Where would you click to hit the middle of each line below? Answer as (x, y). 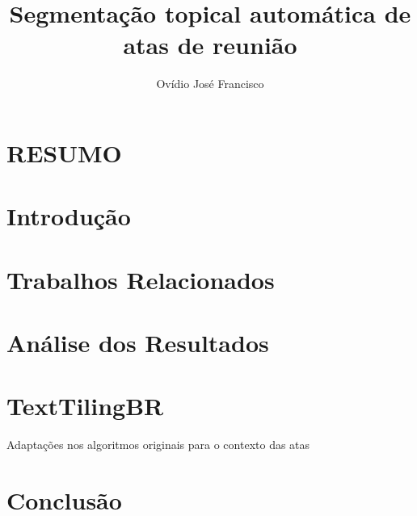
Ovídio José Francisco (210, 84)
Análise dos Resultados (138, 343)
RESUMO (64, 152)
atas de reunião (210, 45)
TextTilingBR (85, 406)
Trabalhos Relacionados (141, 279)
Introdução (69, 216)
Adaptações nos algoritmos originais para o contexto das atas (158, 445)
